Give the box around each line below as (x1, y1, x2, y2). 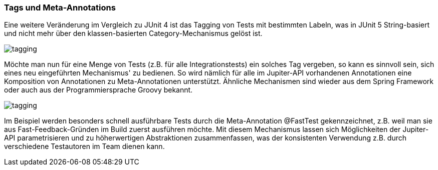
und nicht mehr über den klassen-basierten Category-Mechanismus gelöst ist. (4, 29, 263, 38)
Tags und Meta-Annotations (4, 2, 116, 12)
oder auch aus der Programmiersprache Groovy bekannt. (4, 85, 193, 94)
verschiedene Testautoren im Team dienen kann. (4, 142, 165, 151)
